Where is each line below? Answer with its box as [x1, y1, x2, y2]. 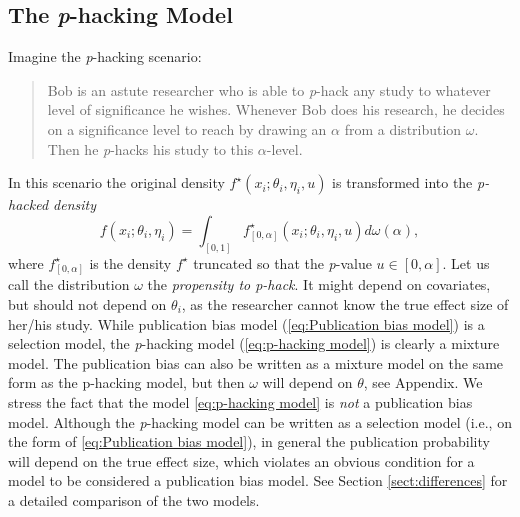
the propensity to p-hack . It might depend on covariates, [147, 274, 491, 295]
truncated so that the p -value [193, 252, 372, 273]
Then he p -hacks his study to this [47, 138, 254, 159]
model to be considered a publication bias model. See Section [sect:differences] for [8, 470, 508, 491]
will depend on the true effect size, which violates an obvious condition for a [8, 450, 475, 471]
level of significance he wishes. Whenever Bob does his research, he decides [47, 99, 505, 120]
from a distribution [344, 118, 462, 139]
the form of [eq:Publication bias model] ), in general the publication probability [8, 431, 490, 452]
